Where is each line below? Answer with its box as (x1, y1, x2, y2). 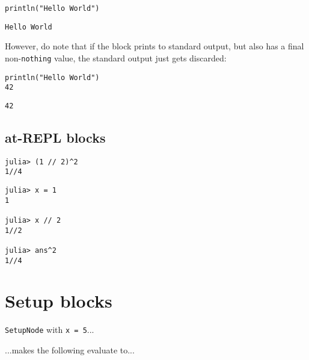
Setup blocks (5, 288, 112, 313)
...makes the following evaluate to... (5, 344, 135, 356)
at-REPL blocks (5, 128, 106, 146)
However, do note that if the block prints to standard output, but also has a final (5, 40, 304, 52)
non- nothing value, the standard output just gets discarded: (5, 51, 227, 64)
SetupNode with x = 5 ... (5, 323, 94, 336)
